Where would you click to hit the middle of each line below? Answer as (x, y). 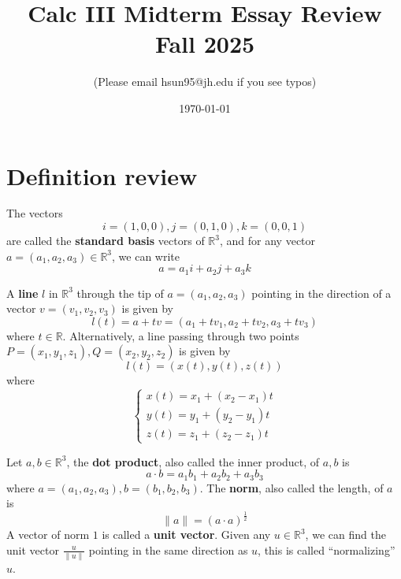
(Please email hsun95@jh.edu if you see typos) (205, 82)
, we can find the (345, 534)
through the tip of (120, 293)
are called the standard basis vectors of (106, 241)
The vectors (35, 213)
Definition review (102, 175)
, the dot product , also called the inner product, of (193, 461)
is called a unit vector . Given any (186, 534)
